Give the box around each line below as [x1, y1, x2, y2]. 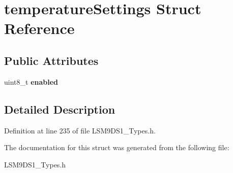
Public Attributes [4, 52, 99, 68]
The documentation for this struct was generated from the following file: [4, 142, 229, 153]
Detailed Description [4, 101, 115, 117]
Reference [4, 18, 75, 39]
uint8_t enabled [4, 76, 59, 87]
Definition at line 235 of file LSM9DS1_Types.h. [4, 125, 156, 135]
